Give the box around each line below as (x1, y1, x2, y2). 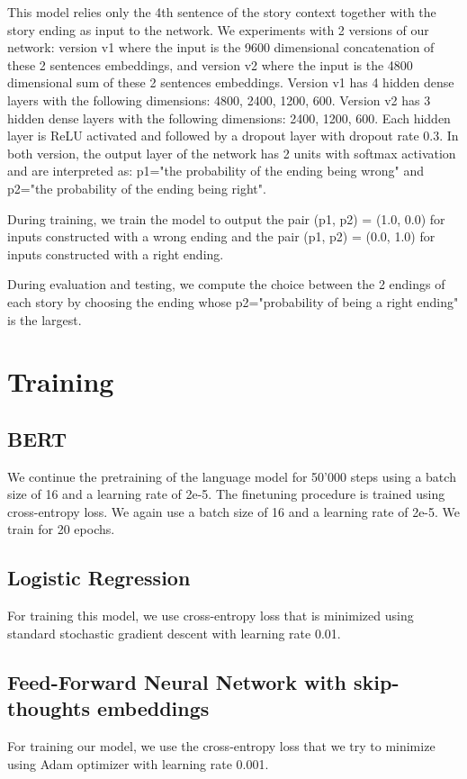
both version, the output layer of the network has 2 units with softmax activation (7, 143, 456, 162)
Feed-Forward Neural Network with (7, 667, 346, 695)
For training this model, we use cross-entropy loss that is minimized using (7, 606, 414, 625)
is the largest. (7, 310, 82, 329)
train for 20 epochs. (7, 520, 115, 539)
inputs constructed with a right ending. (7, 244, 224, 263)
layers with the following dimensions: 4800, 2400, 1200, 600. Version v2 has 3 (7, 90, 431, 109)
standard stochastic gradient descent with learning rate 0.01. (7, 623, 341, 642)
